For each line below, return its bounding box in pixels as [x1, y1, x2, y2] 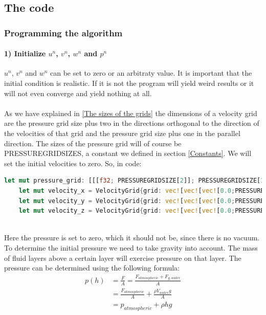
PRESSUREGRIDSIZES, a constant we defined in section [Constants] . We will [4, 148, 252, 159]
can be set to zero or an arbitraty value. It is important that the [50, 67, 252, 78]
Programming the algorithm [4, 26, 123, 39]
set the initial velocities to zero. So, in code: [4, 157, 142, 168]
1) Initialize [4, 48, 46, 59]
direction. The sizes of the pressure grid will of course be [4, 138, 182, 148]
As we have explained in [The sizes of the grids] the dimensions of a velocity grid [4, 107, 257, 118]
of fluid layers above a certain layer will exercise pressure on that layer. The [4, 252, 241, 263]
